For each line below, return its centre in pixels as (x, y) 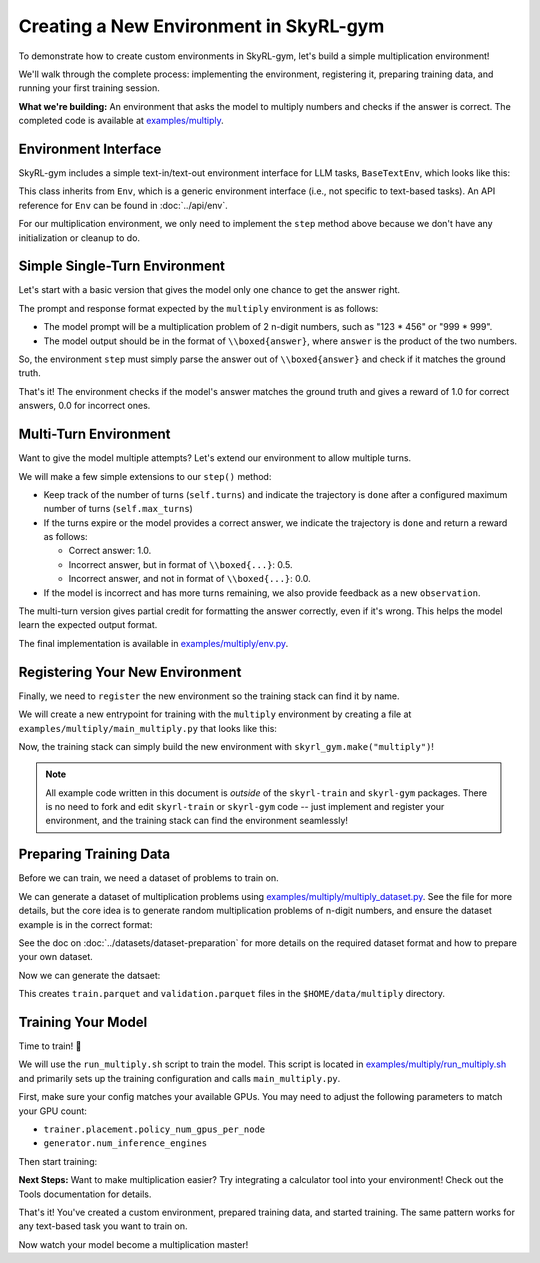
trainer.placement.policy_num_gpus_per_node (154, 1129)
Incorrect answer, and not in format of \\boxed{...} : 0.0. (189, 579)
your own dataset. (56, 957)
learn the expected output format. (88, 625)
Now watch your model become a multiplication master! (133, 1244)
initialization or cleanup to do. (79, 237)
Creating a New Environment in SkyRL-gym (201, 26)
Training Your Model (83, 1021)
